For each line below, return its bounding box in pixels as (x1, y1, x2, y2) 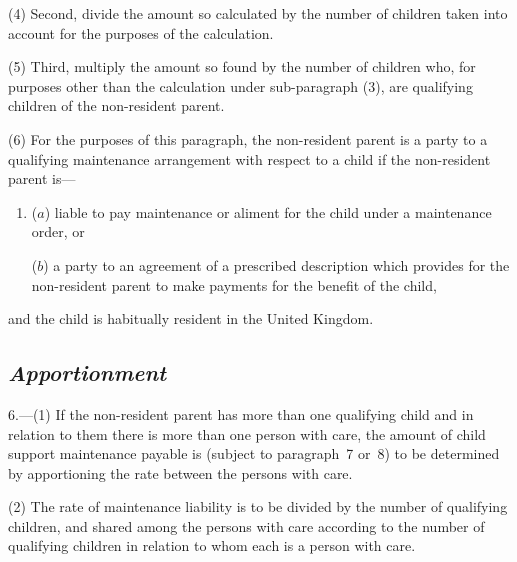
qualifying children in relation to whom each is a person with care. (8, 535, 416, 556)
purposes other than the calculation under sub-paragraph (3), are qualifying (8, 75, 473, 96)
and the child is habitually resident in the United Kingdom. (8, 308, 374, 329)
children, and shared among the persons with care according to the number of (8, 515, 485, 536)
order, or (31, 221, 85, 242)
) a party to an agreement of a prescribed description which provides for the (43, 254, 510, 275)
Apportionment (8, 357, 167, 388)
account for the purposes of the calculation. (8, 22, 274, 43)
